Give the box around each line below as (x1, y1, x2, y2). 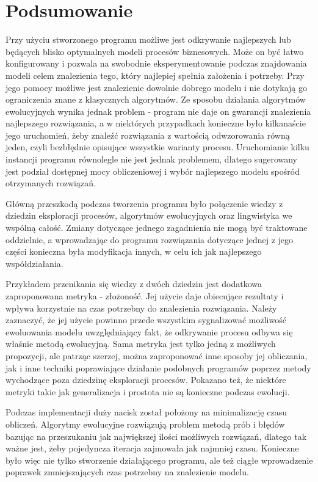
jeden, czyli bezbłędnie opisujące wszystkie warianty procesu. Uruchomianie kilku (5, 141, 309, 153)
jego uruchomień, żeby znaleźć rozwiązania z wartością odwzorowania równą (5, 128, 290, 141)
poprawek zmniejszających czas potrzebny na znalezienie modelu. (5, 466, 249, 478)
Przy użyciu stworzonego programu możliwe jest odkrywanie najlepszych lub (5, 33, 291, 46)
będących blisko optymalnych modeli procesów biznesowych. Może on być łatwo (5, 45, 304, 57)
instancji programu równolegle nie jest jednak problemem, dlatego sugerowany (5, 153, 297, 166)
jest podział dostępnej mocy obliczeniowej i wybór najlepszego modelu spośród (5, 164, 300, 177)
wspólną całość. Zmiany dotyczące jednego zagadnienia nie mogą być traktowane (5, 221, 308, 234)
